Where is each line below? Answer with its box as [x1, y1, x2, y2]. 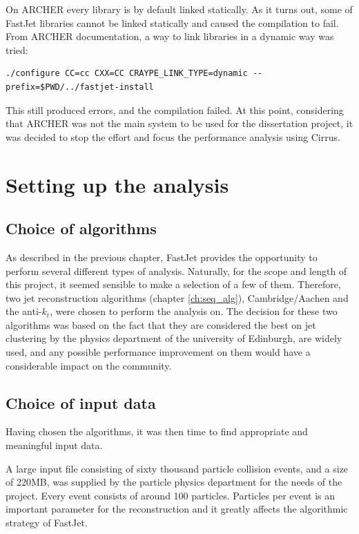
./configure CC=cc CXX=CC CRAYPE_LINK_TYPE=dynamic [6, 68, 248, 79]
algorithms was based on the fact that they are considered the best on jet [6, 317, 316, 332]
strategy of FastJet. [6, 515, 88, 530]
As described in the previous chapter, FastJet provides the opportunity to [6, 249, 318, 264]
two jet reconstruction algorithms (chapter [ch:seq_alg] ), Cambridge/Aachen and [6, 290, 349, 305]
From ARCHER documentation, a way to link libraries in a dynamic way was [6, 29, 334, 44]
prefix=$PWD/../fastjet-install [6, 82, 154, 92]
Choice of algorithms [6, 218, 157, 239]
